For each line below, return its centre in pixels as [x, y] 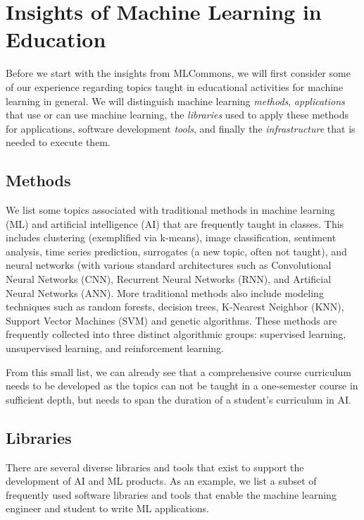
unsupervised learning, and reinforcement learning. [115, 348]
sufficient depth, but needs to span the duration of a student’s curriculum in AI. [178, 399]
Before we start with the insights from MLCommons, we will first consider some [178, 73]
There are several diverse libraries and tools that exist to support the [155, 467]
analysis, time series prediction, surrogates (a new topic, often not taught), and [176, 251]
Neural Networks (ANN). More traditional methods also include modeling [165, 292]
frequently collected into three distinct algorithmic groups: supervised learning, [176, 334]
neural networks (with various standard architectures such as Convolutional [169, 265]
